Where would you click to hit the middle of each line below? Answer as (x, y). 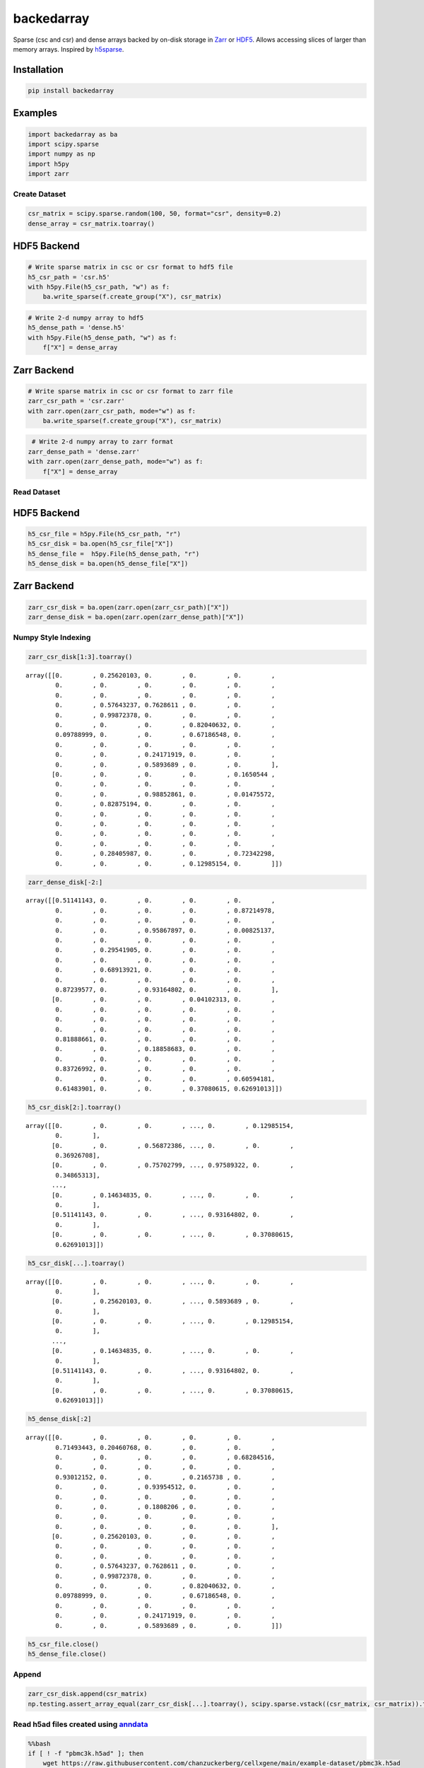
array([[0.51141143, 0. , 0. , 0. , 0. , (151, 901)
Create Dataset (40, 194)
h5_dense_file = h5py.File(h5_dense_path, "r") (114, 554)
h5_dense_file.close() (67, 1654)
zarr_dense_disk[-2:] (65, 882)
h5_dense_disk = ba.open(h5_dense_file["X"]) (108, 563)
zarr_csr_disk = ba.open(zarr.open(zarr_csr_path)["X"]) (129, 607)
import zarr (49, 174)
